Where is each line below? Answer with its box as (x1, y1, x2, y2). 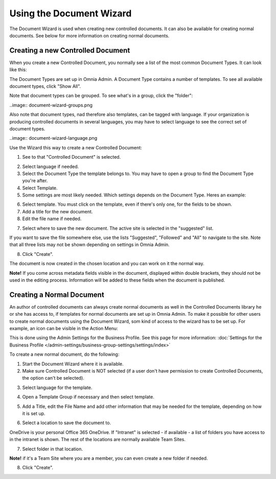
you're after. (22, 178, 48, 184)
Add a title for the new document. (22, 208, 93, 214)
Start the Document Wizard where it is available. (22, 361, 124, 367)
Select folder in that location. (22, 446, 83, 452)
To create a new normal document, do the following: (9, 351, 120, 358)
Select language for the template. (22, 384, 93, 390)
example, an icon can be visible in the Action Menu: (9, 325, 118, 332)
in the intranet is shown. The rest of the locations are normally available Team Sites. (9, 437, 186, 443)
